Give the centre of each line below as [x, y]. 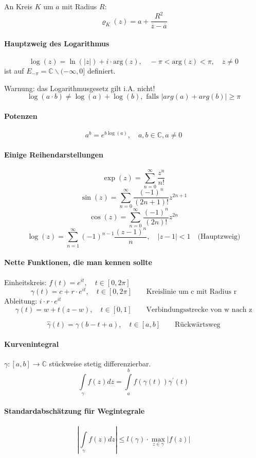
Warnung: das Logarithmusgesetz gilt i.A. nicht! [80, 88]
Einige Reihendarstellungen [54, 154]
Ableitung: [21, 301]
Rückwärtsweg [198, 325]
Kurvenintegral [32, 343]
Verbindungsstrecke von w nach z [199, 310]
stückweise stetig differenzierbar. [100, 363]
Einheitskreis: [25, 282]
